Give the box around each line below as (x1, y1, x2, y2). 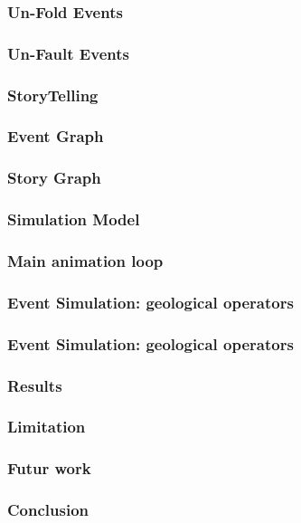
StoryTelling (7, 83, 99, 106)
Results (7, 374, 62, 396)
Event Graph (7, 125, 104, 147)
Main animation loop (7, 249, 164, 271)
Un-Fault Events (7, 42, 129, 64)
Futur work (7, 457, 91, 480)
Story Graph (7, 166, 101, 189)
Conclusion (7, 499, 89, 521)
